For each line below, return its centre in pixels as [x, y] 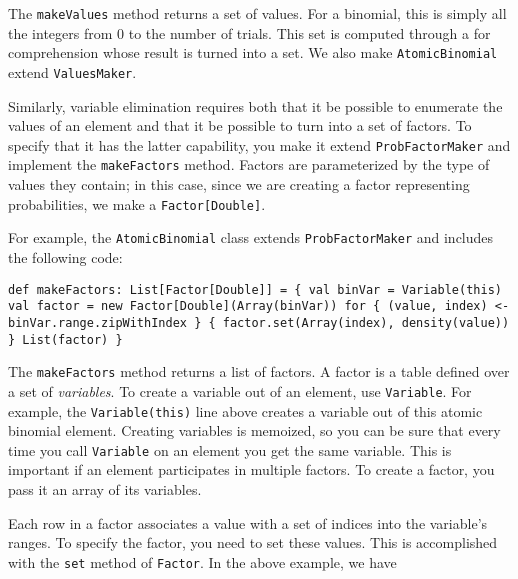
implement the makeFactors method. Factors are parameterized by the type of [249, 164]
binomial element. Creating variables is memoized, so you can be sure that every [254, 430]
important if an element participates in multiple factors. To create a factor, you [251, 469]
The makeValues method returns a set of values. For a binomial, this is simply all [257, 13]
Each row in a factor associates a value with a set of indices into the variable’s [248, 522]
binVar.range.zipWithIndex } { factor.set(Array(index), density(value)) [259, 322]
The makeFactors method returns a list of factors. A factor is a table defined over [259, 371]
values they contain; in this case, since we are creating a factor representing [239, 184]
